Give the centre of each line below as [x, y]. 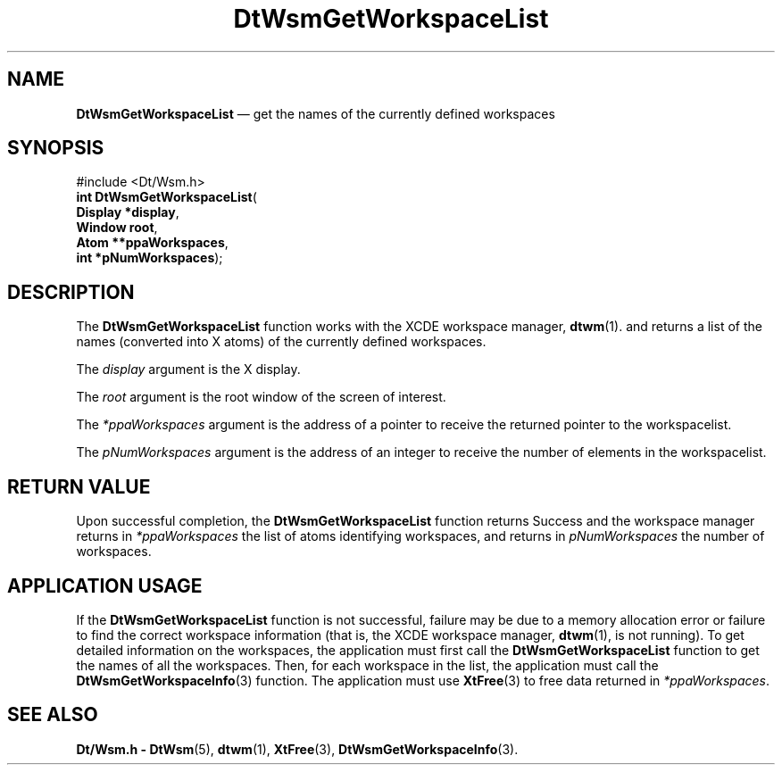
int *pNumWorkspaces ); [150, 258]
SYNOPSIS [56, 148]
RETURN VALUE [79, 486]
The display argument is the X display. [188, 369]
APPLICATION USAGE [105, 585]
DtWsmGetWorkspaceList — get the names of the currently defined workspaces [316, 113]
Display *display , [128, 212]
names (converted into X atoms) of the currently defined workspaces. [281, 342]
